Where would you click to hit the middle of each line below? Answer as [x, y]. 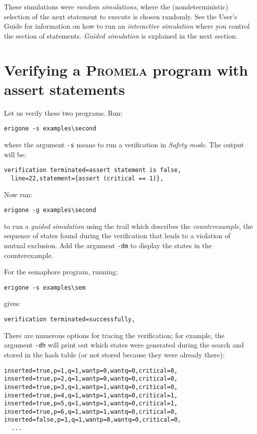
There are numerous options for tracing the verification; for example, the [114, 335]
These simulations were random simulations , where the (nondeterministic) [116, 6]
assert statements [65, 89]
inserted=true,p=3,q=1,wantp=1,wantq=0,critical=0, [91, 387]
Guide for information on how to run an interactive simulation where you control [127, 26]
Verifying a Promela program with [126, 69]
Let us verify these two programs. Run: [63, 112]
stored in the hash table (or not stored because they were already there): [114, 354]
